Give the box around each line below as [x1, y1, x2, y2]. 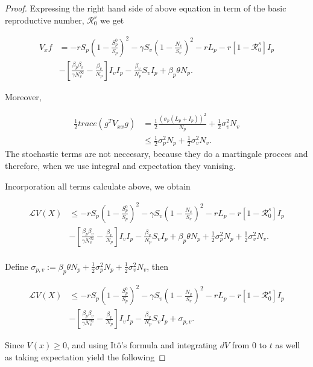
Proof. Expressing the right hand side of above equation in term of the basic [5, 2, 286, 14]
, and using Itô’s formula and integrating [66, 339, 218, 351]
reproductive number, [5, 13, 84, 26]
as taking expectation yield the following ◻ [5, 350, 166, 363]
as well [275, 339, 300, 351]
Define [5, 260, 28, 272]
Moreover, [5, 90, 42, 103]
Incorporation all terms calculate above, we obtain [5, 179, 191, 192]
